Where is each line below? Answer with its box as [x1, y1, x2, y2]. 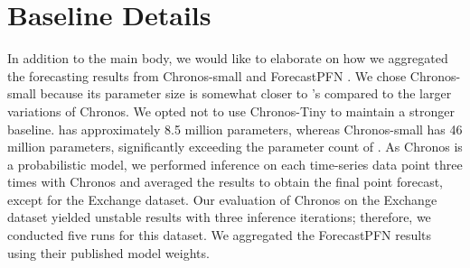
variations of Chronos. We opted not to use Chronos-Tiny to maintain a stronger [7, 101, 455, 120]
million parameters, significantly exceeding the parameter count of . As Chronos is [7, 137, 463, 156]
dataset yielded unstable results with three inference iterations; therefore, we [7, 208, 431, 226]
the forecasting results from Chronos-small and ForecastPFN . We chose [7, 66, 407, 85]
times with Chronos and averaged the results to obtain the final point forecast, [7, 172, 443, 191]
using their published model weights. [7, 243, 210, 262]
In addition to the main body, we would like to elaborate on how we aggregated [7, 49, 448, 68]
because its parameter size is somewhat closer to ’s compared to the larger [40, 84, 452, 103]
